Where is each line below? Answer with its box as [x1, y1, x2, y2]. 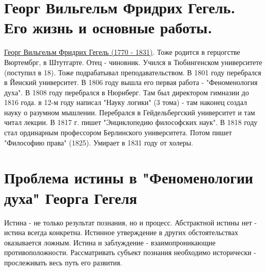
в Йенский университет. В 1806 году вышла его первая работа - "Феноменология [4, 77, 258, 88]
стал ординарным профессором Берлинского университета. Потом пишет [4, 127, 232, 138]
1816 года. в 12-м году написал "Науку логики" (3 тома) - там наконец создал [4, 97, 247, 108]
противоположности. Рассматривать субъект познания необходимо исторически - [4, 247, 256, 258]
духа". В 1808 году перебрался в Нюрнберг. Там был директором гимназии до [4, 87, 249, 97]
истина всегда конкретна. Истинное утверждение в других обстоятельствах [4, 227, 238, 238]
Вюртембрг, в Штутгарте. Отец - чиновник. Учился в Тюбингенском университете [4, 56, 262, 67]
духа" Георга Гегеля [4, 187, 137, 208]
